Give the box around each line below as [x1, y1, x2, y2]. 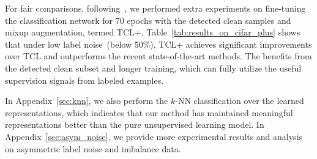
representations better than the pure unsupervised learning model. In [5, 118, 264, 131]
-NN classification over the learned [175, 94, 304, 107]
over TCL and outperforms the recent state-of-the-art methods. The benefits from [5, 50, 312, 62]
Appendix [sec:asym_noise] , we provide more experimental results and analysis [5, 130, 303, 142]
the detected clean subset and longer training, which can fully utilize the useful [5, 61, 302, 74]
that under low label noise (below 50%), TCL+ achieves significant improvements [5, 37, 312, 50]
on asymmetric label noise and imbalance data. [5, 142, 181, 155]
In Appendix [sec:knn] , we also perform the [5, 94, 168, 107]
